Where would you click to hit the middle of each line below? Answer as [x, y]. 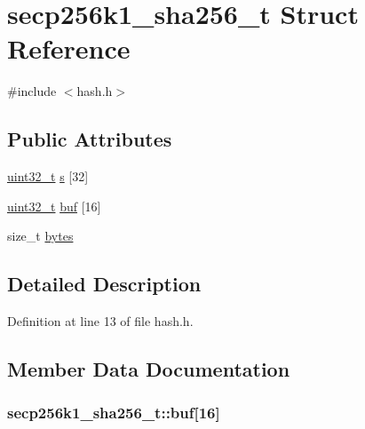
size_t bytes [40, 236]
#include [32, 91]
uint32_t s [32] [48, 176]
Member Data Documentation [149, 369]
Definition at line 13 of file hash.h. [100, 321]
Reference [69, 48]
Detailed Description [104, 284]
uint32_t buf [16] [54, 206]
